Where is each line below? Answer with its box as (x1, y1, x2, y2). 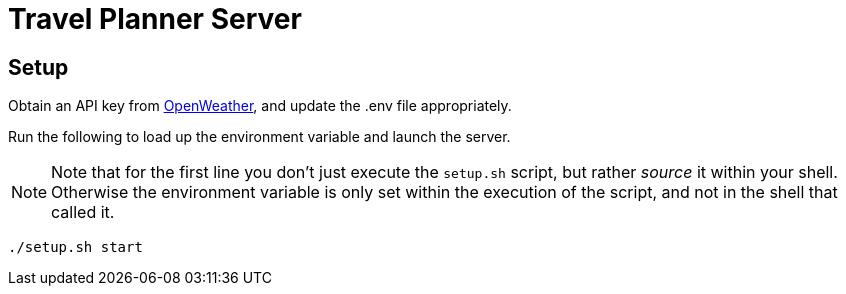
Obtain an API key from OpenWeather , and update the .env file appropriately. (8, 97, 512, 115)
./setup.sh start (8, 239, 143, 256)
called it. (51, 202, 115, 223)
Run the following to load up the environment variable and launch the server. (8, 128, 511, 146)
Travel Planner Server (8, 2, 302, 36)
